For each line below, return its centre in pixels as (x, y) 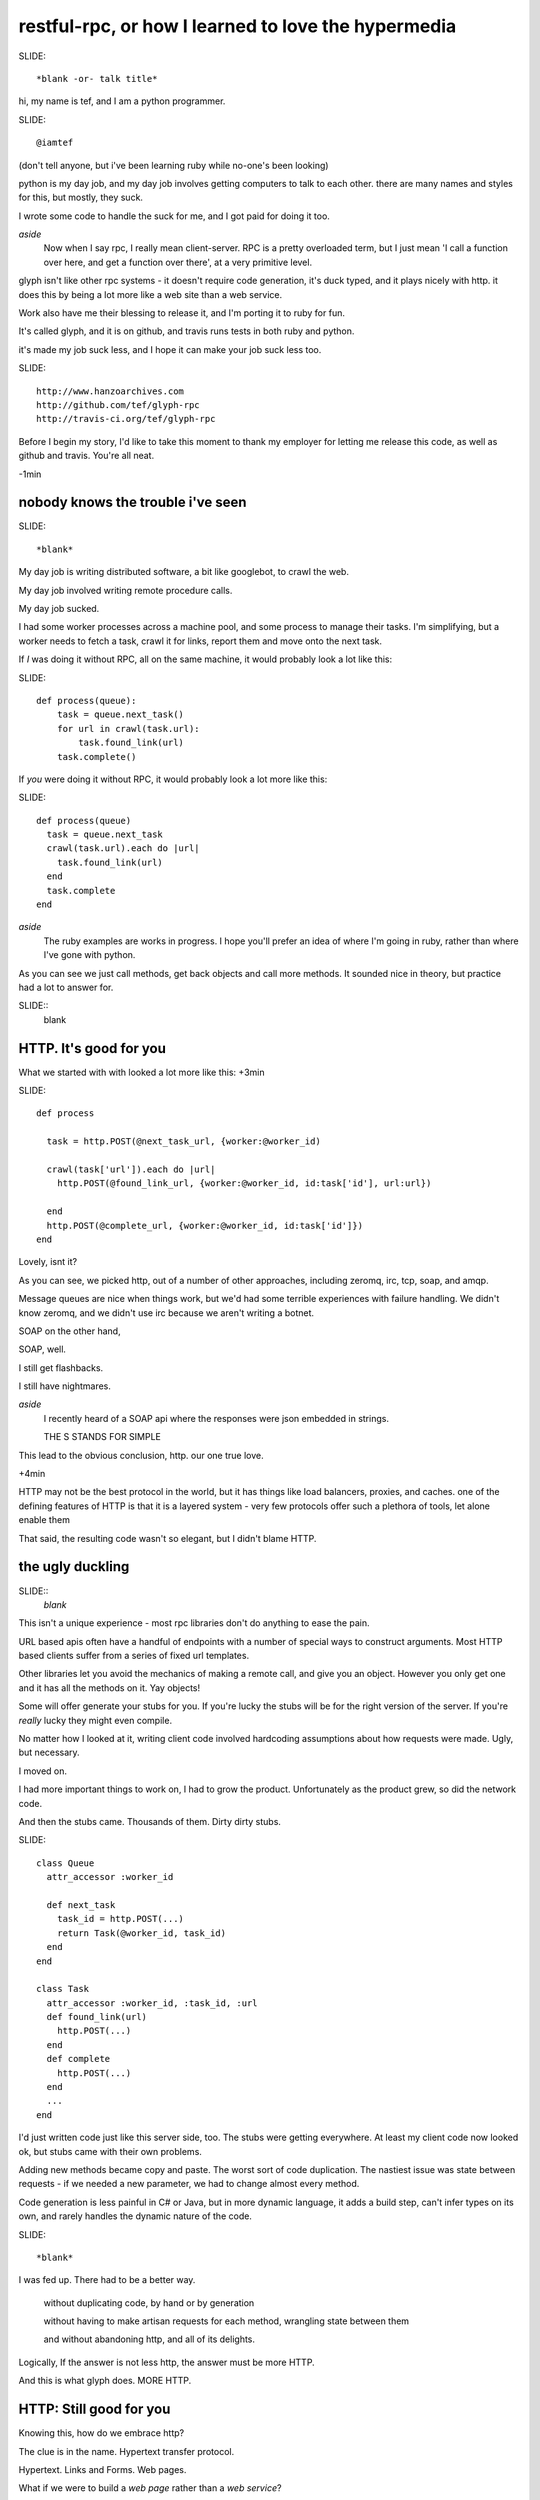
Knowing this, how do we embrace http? (101, 2433)
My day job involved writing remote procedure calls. (125, 590)
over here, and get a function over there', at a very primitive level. (178, 262)
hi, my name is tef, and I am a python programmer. (122, 101)
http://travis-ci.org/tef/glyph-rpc (126, 419)
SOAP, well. (42, 1349)
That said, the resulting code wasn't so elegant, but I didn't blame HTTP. (167, 1538)
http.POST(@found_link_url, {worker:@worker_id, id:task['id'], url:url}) (244, 1183)
